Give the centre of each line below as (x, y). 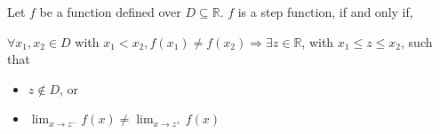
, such (417, 41)
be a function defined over (110, 12)
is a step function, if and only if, (325, 12)
